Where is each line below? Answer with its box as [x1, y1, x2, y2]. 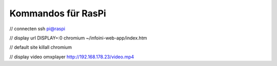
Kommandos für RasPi [9, 8, 106, 19]
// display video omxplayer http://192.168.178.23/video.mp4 [9, 54, 134, 60]
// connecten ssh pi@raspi [9, 26, 65, 32]
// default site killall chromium [9, 44, 72, 51]
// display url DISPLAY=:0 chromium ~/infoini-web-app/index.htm [9, 35, 147, 41]
